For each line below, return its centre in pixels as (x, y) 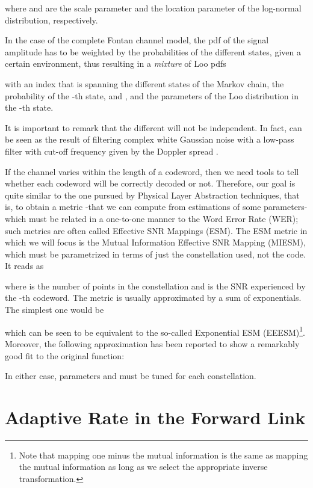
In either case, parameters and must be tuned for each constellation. (131, 376)
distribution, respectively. (51, 20)
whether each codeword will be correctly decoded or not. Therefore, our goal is (150, 183)
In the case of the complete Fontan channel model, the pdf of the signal (137, 40)
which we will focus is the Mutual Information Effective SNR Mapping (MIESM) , (155, 242)
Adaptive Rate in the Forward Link (155, 417)
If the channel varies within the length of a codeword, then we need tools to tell (152, 171)
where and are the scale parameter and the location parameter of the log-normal (153, 8)
